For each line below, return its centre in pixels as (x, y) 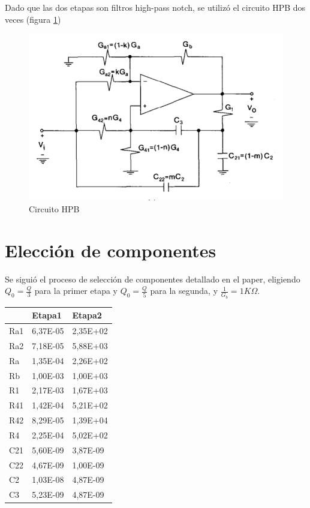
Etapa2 (87, 315)
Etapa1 (47, 315)
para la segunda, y (184, 291)
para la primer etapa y (76, 291)
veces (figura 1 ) (33, 19)
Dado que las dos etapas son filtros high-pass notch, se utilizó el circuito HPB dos (155, 7)
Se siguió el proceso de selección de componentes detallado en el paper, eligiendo (153, 279)
